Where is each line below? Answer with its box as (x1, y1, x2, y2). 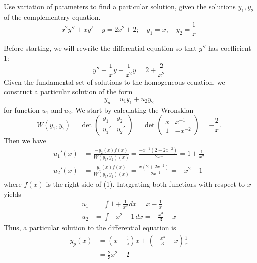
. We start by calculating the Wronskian (71, 104, 193, 115)
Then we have (4, 135, 46, 146)
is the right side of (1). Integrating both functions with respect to (46, 179, 245, 189)
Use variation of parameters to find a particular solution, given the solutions (4, 1, 236, 11)
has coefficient (208, 43, 251, 53)
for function (4, 104, 40, 115)
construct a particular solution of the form (4, 86, 133, 97)
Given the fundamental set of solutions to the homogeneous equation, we (4, 76, 225, 87)
